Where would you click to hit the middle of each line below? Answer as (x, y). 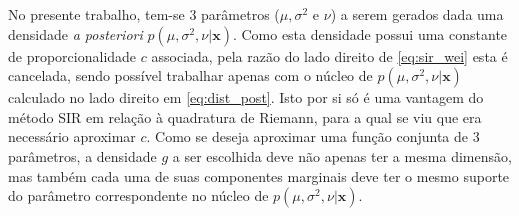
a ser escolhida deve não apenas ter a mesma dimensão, (342, 155)
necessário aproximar (72, 136)
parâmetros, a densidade (82, 155)
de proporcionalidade (72, 55)
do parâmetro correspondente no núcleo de (138, 195)
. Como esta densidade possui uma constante (370, 33)
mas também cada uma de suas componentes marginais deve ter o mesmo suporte (259, 175)
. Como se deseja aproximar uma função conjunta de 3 (313, 136)
